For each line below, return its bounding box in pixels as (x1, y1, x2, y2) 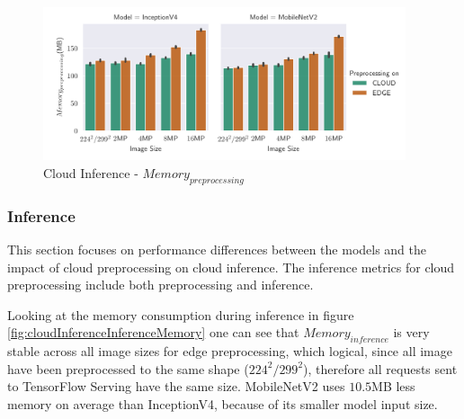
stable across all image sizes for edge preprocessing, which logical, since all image (7, 342, 452, 361)
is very (393, 323, 430, 342)
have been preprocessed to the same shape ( (7, 359, 249, 378)
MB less (371, 377, 415, 396)
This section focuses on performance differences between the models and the (7, 239, 427, 258)
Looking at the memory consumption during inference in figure (7, 305, 354, 324)
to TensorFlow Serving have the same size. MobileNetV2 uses (7, 377, 345, 396)
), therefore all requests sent (303, 359, 458, 378)
